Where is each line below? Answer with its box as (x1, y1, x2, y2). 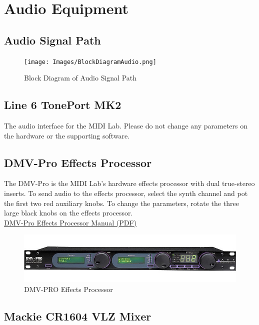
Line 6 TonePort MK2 (4, 97, 121, 112)
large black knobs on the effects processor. (4, 207, 133, 218)
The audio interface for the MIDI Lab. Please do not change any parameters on (4, 120, 247, 131)
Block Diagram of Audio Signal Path (24, 72, 137, 83)
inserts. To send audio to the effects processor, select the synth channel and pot (4, 188, 248, 198)
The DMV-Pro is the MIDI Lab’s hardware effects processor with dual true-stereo (4, 178, 255, 188)
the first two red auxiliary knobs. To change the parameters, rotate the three (4, 197, 239, 208)
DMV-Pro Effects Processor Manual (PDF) (4, 217, 136, 227)
